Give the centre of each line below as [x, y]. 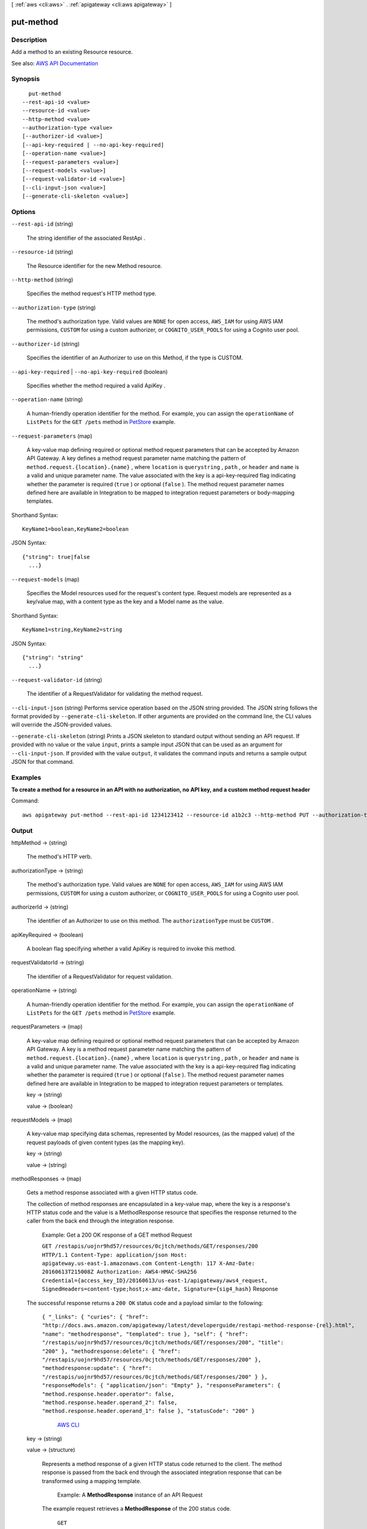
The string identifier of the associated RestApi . [86, 238]
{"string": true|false [56, 557]
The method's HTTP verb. [59, 857]
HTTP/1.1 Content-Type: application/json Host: [115, 1255]
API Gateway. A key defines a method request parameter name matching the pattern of [136, 458]
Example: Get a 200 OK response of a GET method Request [117, 1235]
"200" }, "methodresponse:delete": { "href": [111, 1351]
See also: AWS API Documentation [55, 63]
